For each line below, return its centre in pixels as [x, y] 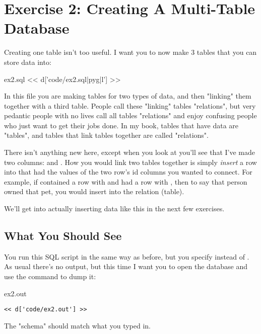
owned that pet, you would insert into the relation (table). [94, 191]
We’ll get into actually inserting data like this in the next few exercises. [114, 208]
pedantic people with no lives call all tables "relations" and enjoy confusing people [130, 115]
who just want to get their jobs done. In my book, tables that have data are [121, 125]
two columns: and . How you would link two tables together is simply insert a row [130, 162]
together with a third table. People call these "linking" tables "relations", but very [130, 105]
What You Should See [63, 236]
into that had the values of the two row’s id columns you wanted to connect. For [128, 172]
